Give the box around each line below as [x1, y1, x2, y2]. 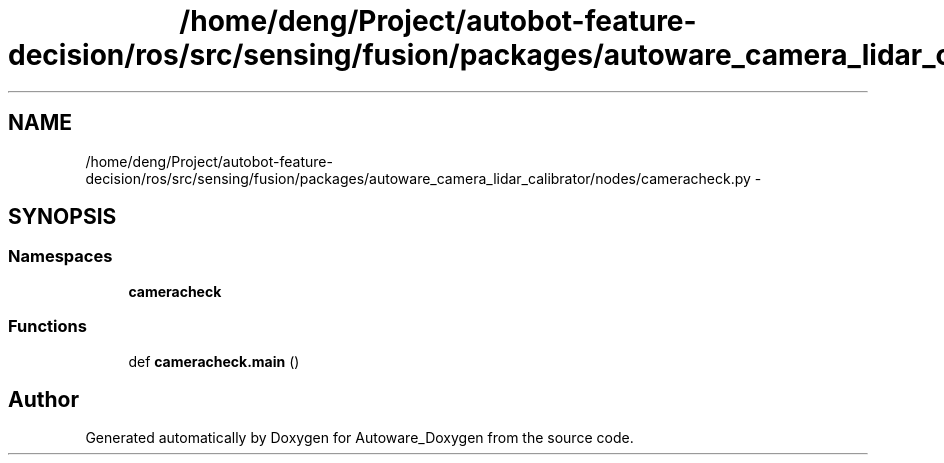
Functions [8, 316, 87, 337]
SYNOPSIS [8, 204, 117, 230]
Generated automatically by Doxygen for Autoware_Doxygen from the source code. [85, 429, 634, 447]
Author [8, 386, 79, 412]
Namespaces [8, 246, 113, 267]
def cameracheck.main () [128, 352, 300, 370]
